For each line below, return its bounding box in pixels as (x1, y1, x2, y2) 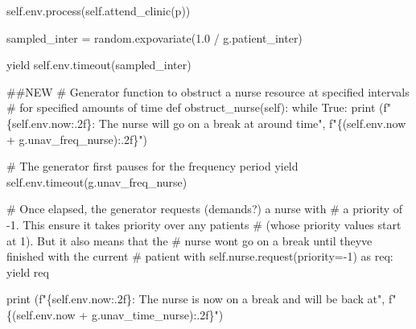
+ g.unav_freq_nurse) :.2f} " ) (6, 130, 148, 147)
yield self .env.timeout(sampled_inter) (6, 56, 192, 73)
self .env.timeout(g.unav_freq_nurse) (6, 173, 187, 190)
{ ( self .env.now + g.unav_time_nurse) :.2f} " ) (6, 306, 224, 323)
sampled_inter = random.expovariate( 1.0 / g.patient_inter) (6, 29, 303, 46)
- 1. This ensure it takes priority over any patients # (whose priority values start (6, 216, 402, 232)
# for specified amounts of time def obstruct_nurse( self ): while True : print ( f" (6, 99, 392, 116)
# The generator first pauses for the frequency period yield (6, 158, 299, 175)
